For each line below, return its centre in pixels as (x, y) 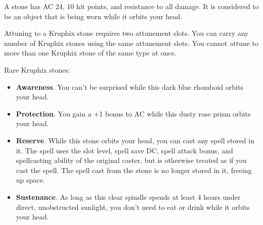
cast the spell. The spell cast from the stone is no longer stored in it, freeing (134, 170)
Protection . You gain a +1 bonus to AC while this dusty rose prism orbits (133, 113)
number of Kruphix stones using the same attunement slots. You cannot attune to (131, 43)
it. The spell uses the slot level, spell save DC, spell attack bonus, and (124, 150)
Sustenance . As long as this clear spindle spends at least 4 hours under (128, 196)
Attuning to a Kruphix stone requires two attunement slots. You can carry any (126, 33)
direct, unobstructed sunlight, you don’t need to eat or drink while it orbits (133, 207)
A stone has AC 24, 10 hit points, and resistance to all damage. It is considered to (131, 6)
